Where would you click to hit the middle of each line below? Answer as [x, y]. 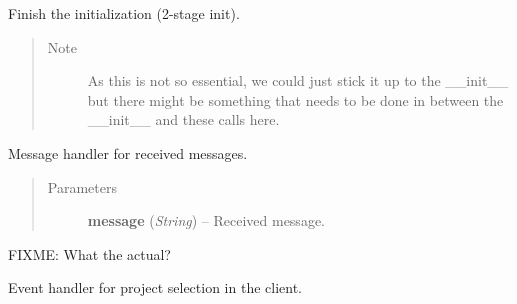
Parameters [82, 186]
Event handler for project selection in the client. [155, 287]
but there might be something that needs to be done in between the [295, 99]
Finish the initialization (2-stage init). [124, 13]
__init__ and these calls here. [183, 119]
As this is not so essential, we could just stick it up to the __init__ [298, 80]
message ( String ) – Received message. [206, 220]
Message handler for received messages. [128, 152]
